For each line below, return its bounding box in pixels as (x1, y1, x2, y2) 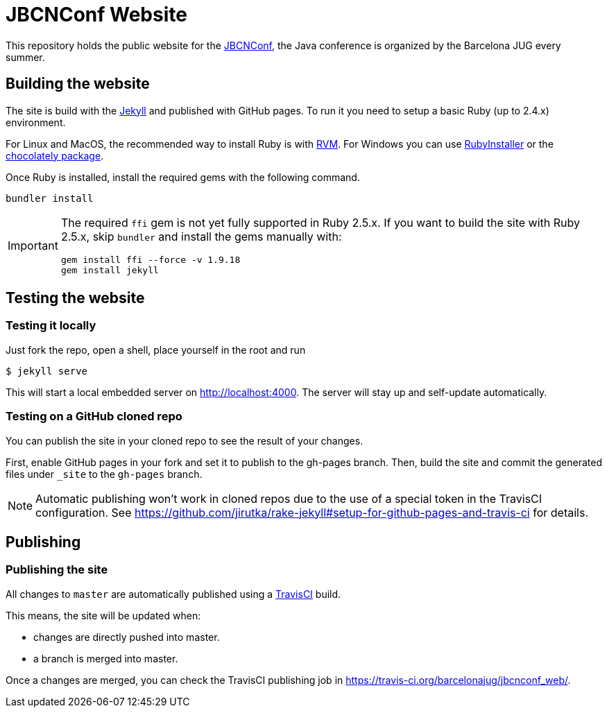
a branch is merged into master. (33, 652, 178, 664)
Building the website (6, 75, 150, 93)
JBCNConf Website (6, 3, 187, 26)
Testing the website (6, 289, 145, 307)
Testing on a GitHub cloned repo (6, 409, 182, 424)
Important (8, 238, 58, 252)
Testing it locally (6, 318, 96, 333)
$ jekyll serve (6, 365, 88, 377)
